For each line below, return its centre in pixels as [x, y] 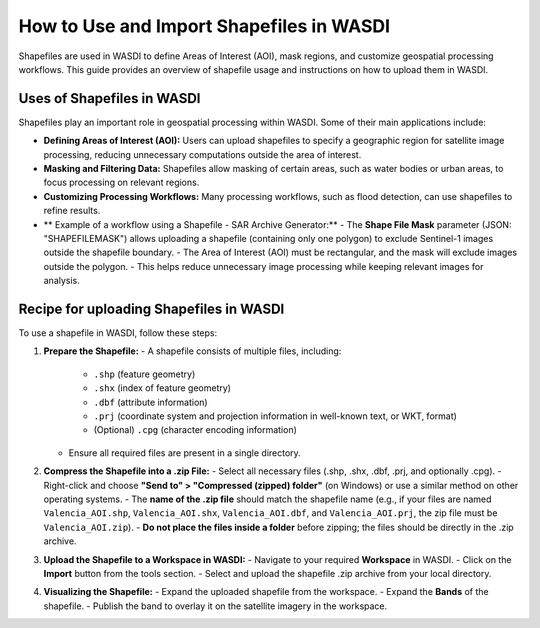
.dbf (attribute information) [151, 402]
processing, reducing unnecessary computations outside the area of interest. [202, 154]
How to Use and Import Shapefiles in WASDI [204, 26]
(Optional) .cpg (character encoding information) [195, 430]
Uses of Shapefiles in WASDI [109, 98]
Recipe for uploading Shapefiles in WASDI [151, 308]
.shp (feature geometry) [144, 374]
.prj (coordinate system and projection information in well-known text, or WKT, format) [275, 416]
